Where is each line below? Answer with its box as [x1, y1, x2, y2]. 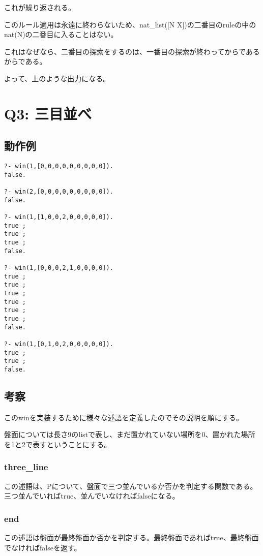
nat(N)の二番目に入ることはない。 [4, 29, 118, 40]
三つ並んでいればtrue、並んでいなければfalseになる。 [4, 490, 180, 501]
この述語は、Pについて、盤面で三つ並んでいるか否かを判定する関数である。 [4, 480, 257, 491]
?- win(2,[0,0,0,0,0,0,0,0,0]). [4, 188, 113, 196]
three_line [4, 460, 48, 473]
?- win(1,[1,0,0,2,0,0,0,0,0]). [4, 213, 113, 221]
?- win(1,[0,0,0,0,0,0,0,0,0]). [4, 163, 113, 170]
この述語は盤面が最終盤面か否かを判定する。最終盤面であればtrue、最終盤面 [4, 532, 259, 543]
